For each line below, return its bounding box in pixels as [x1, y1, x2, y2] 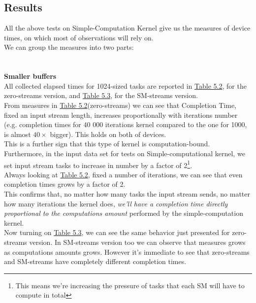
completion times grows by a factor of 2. [4, 179, 126, 189]
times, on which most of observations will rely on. [4, 32, 154, 42]
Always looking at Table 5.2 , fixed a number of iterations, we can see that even [4, 169, 243, 179]
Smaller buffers [4, 71, 57, 81]
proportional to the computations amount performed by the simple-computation [4, 208, 243, 218]
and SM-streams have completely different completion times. [4, 256, 187, 267]
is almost [4, 129, 31, 139]
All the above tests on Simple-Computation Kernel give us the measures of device [4, 23, 251, 33]
